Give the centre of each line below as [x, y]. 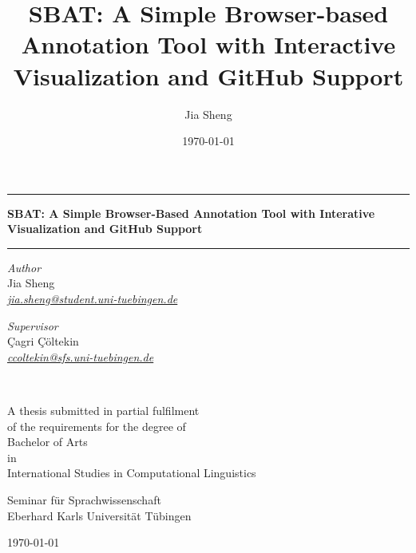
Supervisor [33, 325]
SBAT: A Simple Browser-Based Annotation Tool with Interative [191, 213]
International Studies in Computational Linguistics [132, 473]
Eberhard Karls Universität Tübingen [99, 515]
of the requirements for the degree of [97, 426]
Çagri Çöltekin [43, 341]
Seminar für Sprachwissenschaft [84, 500]
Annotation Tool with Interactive [208, 44]
